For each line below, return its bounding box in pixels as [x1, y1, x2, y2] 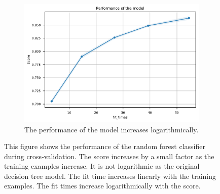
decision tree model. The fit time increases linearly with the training [4, 170, 216, 181]
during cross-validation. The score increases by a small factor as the [4, 151, 214, 161]
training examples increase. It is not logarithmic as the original [4, 161, 200, 171]
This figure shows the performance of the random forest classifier [4, 141, 205, 152]
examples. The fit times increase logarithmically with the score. [4, 180, 201, 191]
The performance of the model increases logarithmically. [24, 124, 199, 134]
